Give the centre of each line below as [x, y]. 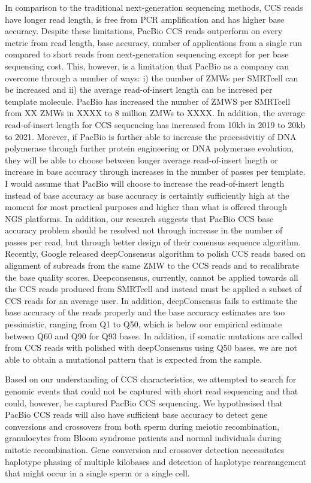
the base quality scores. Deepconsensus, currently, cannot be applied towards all [152, 277]
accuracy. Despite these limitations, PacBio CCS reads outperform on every [144, 31]
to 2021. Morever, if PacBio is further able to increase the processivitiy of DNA [151, 136]
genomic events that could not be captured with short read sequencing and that [152, 391]
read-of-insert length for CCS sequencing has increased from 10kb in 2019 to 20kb [155, 124]
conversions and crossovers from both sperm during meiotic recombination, [142, 426]
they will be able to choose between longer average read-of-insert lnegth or [141, 160]
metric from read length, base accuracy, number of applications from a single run [153, 42]
